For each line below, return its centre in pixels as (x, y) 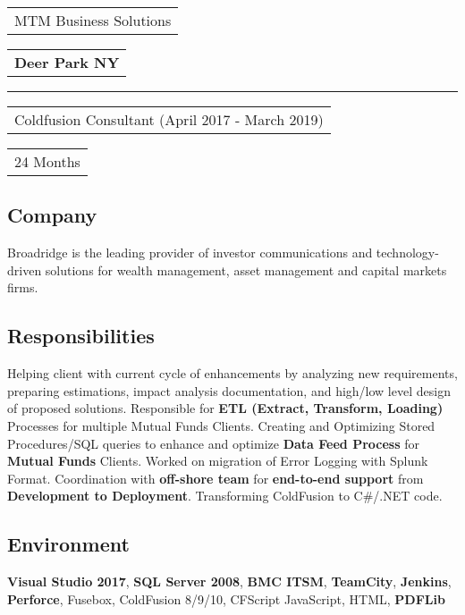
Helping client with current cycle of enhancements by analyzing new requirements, (232, 373)
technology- (407, 253)
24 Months (47, 161)
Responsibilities (81, 336)
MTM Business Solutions (93, 20)
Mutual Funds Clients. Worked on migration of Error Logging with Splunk (218, 461)
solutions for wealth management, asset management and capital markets (246, 270)
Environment (68, 544)
